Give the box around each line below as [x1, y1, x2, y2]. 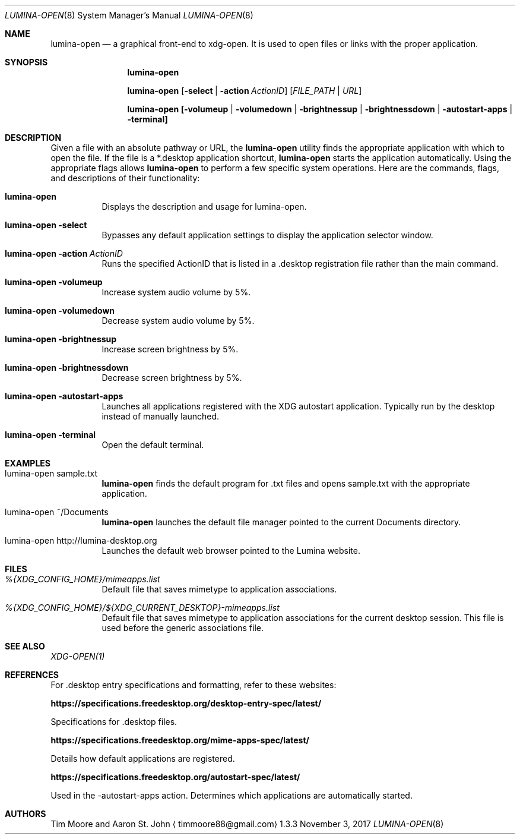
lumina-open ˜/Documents [5, 507, 109, 517]
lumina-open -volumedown [5, 305, 115, 316]
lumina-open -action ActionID [5, 248, 123, 258]
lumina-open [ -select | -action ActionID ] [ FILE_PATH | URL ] [127, 86, 362, 96]
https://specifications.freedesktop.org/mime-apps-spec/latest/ [50, 735, 309, 745]
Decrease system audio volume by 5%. [102, 316, 255, 326]
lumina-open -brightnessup [5, 334, 117, 344]
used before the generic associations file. [102, 623, 264, 633]
